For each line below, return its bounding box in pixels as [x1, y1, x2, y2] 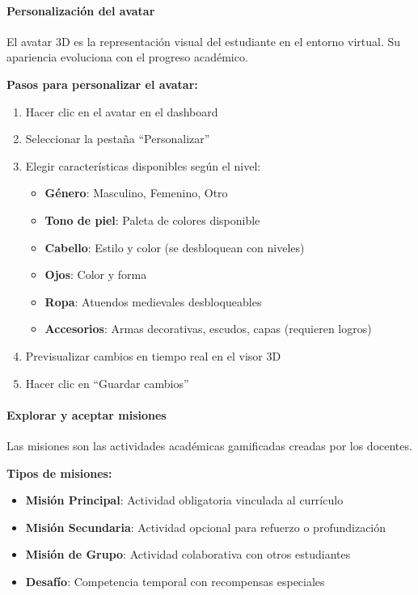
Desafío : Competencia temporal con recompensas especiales [25, 572, 325, 589]
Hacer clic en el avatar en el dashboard [25, 103, 218, 120]
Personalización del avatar [6, 2, 155, 19]
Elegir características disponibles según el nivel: [25, 157, 261, 174]
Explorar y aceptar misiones [6, 406, 167, 423]
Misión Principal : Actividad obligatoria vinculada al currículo [25, 492, 344, 508]
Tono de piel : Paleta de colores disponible [44, 211, 260, 228]
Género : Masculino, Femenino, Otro [44, 184, 228, 201]
